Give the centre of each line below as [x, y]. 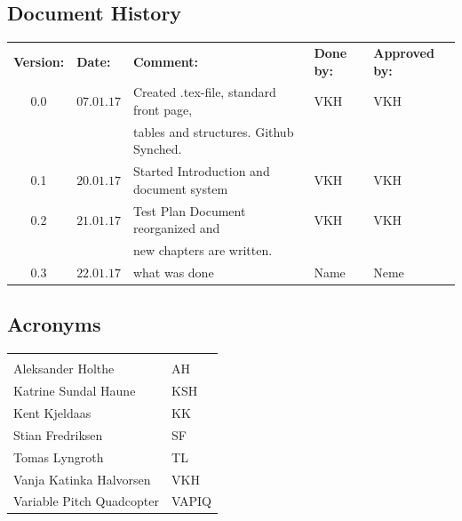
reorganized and [176, 228]
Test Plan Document [189, 210]
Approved [404, 52]
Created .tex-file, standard [204, 92]
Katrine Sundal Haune [75, 391]
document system [180, 188]
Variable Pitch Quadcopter [87, 501]
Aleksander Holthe [64, 369]
